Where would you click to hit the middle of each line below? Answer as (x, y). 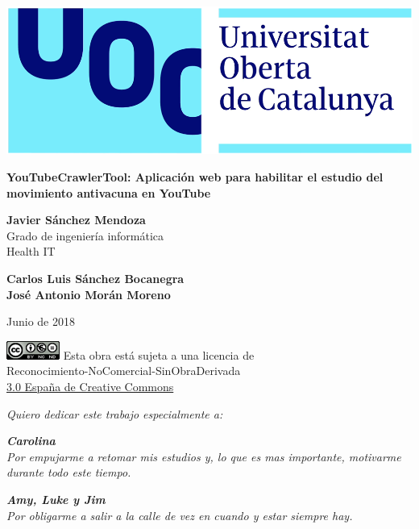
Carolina (31, 441)
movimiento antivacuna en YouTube (109, 192)
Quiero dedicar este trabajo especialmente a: (115, 413)
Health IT (31, 251)
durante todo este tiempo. (69, 472)
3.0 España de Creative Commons (90, 386)
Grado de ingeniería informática (85, 235)
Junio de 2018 (41, 321)
